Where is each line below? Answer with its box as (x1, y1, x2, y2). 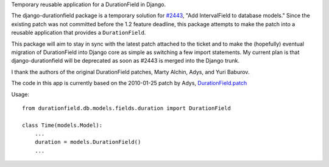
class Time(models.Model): (22, 121, 103, 129)
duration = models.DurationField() (34, 138, 141, 146)
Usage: (11, 90, 30, 98)
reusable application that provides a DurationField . (11, 29, 146, 36)
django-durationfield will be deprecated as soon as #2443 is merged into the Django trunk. (11, 57, 240, 64)
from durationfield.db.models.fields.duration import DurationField (22, 104, 231, 112)
